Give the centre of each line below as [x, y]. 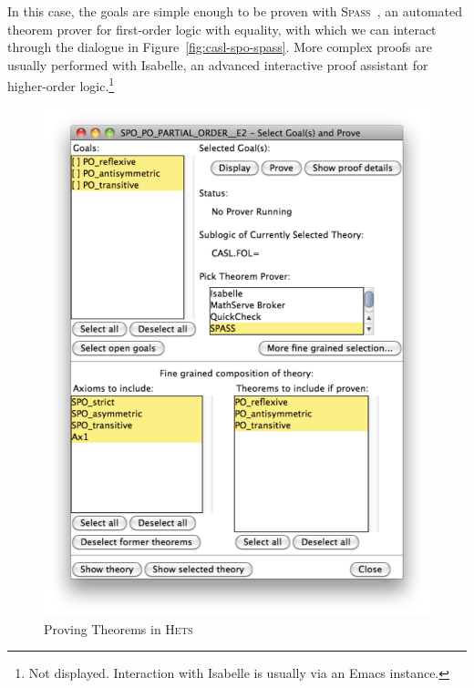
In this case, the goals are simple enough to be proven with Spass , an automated [235, 11]
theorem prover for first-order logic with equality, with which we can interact [222, 29]
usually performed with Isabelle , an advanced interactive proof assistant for [218, 64]
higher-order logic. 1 [61, 85]
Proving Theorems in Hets [118, 628]
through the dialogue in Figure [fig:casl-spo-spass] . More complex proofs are [220, 47]
